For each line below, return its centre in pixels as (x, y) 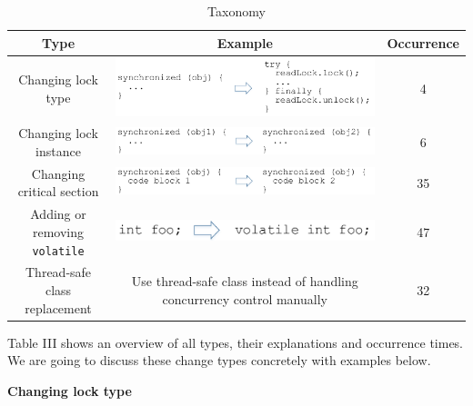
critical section (58, 191)
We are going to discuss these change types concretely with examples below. (219, 360)
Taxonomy (236, 11)
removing (59, 231)
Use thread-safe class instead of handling (245, 281)
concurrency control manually (245, 298)
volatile (58, 251)
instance (58, 151)
